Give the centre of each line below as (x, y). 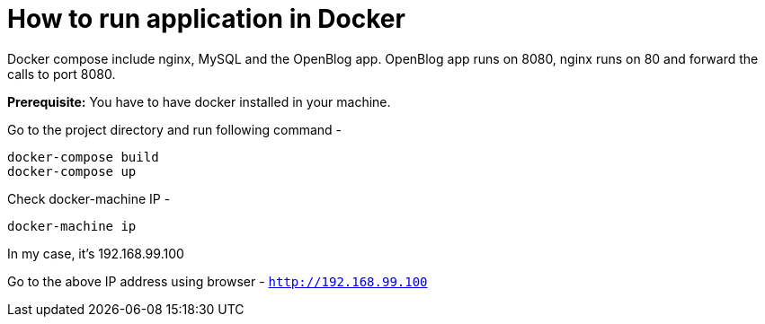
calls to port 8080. (62, 74)
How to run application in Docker (206, 19)
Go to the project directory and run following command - (175, 129)
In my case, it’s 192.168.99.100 (96, 253)
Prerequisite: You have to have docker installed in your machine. (199, 101)
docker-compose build (83, 157)
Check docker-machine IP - (89, 198)
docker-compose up (72, 171)
